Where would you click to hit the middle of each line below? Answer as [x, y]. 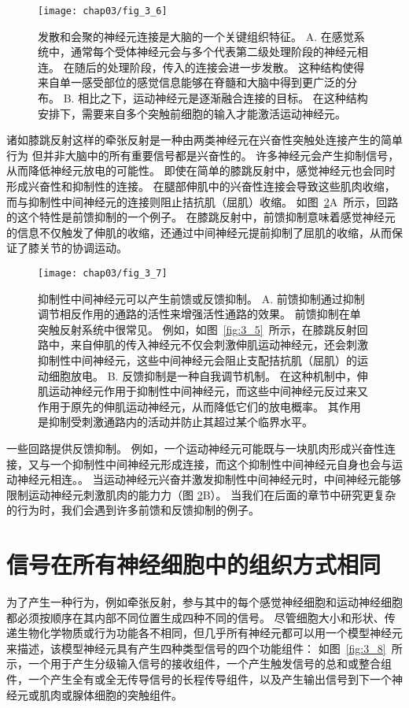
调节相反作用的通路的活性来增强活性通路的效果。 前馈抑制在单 [199, 314]
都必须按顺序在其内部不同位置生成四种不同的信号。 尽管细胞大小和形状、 [195, 617]
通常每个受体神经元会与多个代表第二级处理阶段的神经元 [214, 52]
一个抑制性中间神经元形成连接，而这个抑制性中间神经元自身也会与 [221, 463]
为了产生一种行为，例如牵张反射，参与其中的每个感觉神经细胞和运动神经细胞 [204, 602]
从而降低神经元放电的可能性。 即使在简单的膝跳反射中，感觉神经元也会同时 [201, 171]
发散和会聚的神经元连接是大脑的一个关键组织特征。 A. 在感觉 [196, 36]
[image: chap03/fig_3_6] [103, 11]
